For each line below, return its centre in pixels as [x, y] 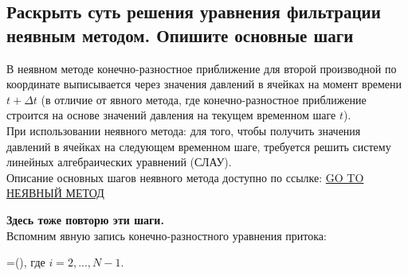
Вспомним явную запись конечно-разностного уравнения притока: [167, 235]
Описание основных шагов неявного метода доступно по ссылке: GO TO [185, 177]
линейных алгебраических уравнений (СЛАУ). [119, 162]
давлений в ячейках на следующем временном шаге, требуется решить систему [199, 146]
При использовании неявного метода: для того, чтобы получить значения [184, 130]
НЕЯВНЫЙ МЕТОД [55, 193]
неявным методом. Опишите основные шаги [180, 35]
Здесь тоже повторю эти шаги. [85, 219]
